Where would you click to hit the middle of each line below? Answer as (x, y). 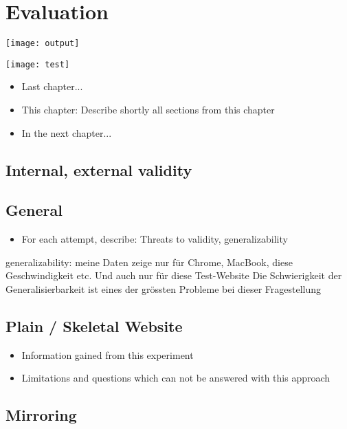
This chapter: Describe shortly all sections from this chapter (148, 110)
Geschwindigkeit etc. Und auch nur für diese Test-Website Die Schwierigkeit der (174, 275)
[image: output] (43, 44)
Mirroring (41, 415)
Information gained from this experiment (108, 354)
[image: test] (38, 64)
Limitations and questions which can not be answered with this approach (176, 378)
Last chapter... (52, 86)
